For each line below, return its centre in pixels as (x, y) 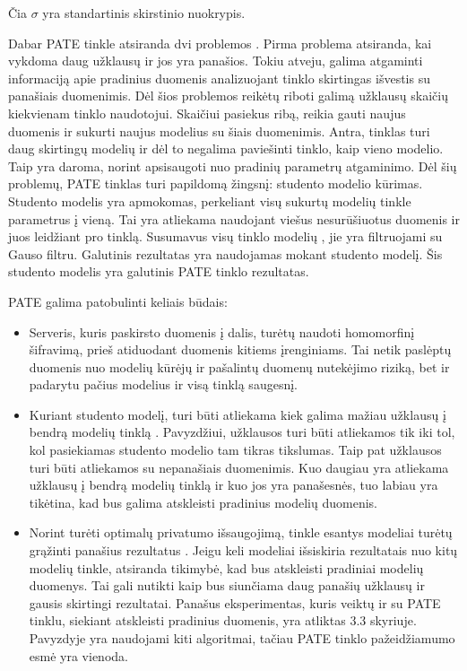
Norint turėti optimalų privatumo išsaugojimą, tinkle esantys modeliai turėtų (241, 532)
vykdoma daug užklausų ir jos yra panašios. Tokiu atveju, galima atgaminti (216, 61)
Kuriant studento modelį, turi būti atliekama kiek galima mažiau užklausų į (238, 414)
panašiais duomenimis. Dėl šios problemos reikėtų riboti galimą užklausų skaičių (228, 96)
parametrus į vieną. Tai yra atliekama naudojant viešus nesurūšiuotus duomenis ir (234, 218)
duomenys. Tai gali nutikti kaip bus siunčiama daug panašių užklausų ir (227, 585)
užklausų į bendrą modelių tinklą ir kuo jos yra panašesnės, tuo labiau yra (233, 485)
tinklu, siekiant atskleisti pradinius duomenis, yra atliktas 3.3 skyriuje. (223, 620)
